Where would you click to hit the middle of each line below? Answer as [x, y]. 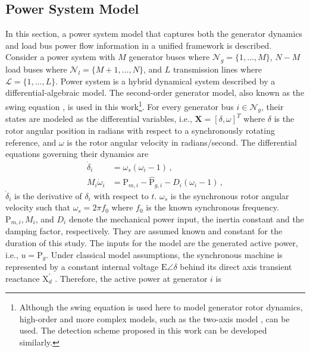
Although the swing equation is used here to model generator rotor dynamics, [161, 307]
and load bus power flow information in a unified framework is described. [139, 45]
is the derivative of [48, 195]
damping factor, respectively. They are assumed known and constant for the [144, 231]
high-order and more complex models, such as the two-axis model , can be [154, 318]
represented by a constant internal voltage [82, 267]
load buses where [36, 69]
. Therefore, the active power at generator [131, 278]
